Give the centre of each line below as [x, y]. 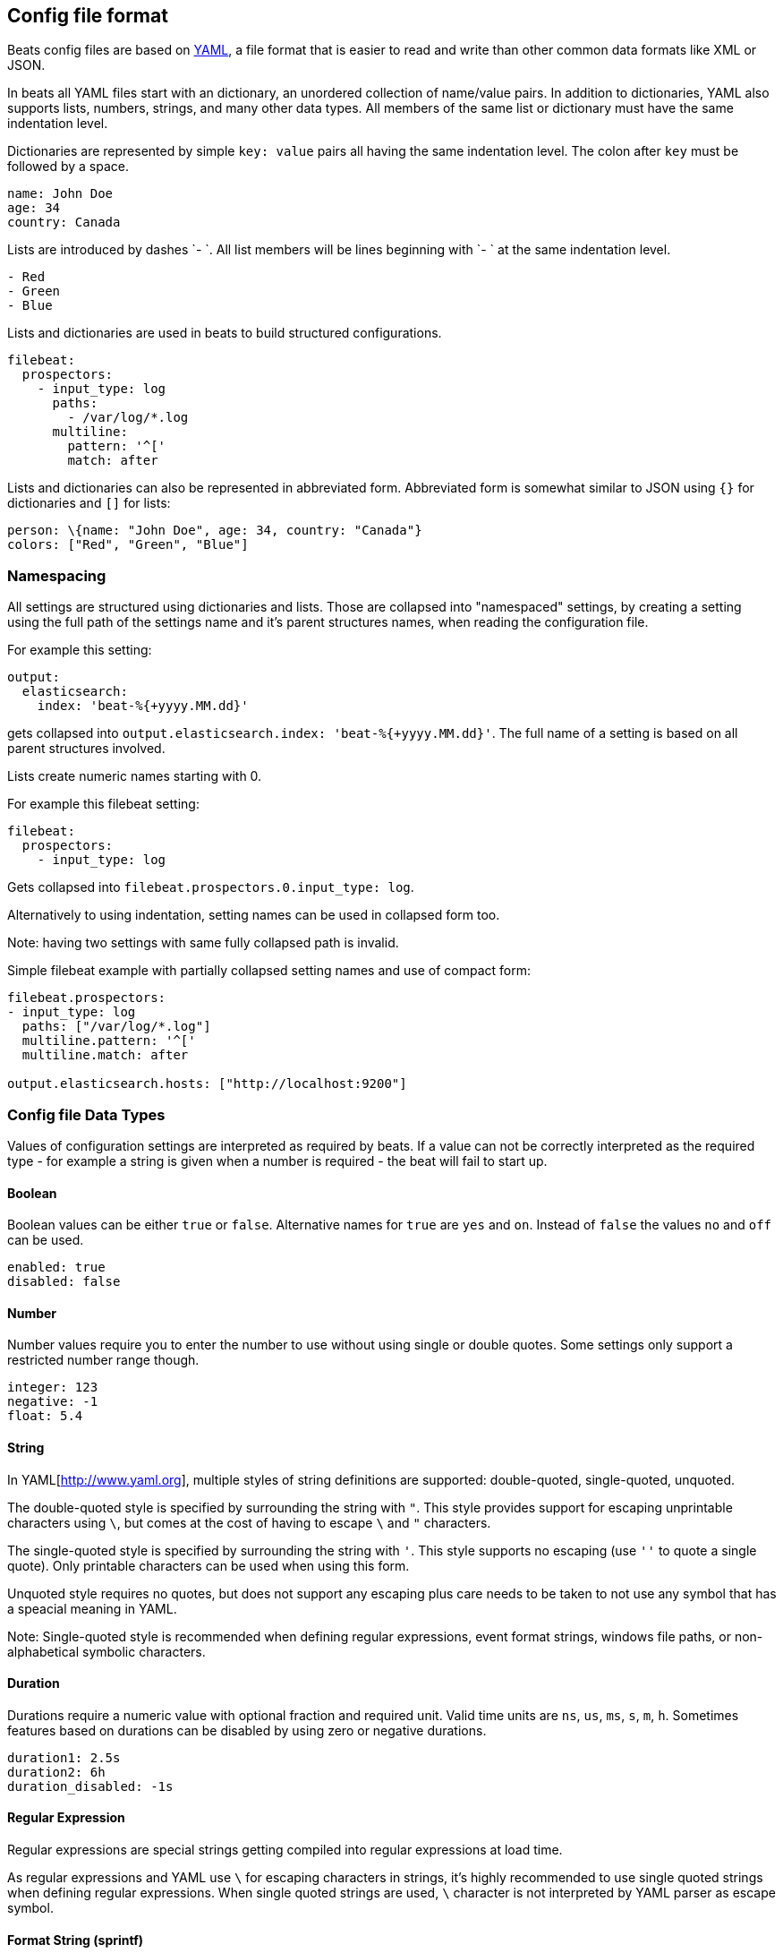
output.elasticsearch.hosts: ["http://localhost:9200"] [207, 1084]
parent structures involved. [86, 749]
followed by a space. [68, 167]
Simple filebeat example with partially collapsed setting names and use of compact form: [269, 971]
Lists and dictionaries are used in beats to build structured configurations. [225, 333]
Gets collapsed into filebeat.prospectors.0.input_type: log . [211, 887]
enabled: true [56, 1268]
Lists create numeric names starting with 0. [135, 776]
